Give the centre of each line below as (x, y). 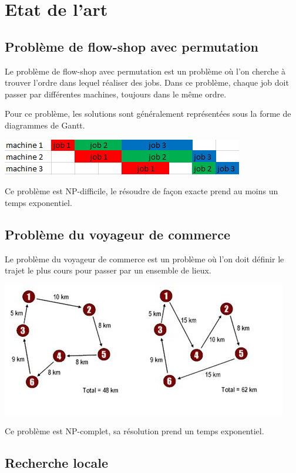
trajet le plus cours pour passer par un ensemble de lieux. (108, 270)
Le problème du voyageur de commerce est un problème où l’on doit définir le (144, 259)
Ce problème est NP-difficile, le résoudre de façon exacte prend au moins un (142, 191)
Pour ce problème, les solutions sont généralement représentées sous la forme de (148, 114)
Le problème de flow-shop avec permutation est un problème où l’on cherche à (145, 71)
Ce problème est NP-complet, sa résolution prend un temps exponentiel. (134, 431)
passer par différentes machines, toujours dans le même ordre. (116, 94)
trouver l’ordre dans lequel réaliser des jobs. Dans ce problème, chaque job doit (147, 82)
